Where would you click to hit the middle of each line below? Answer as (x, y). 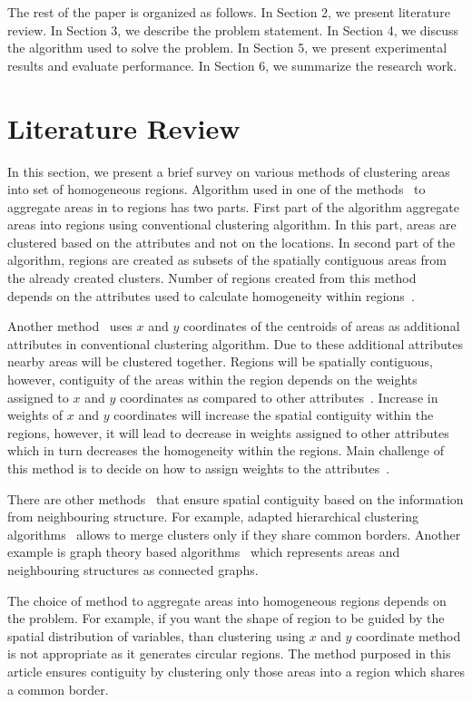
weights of (35, 415)
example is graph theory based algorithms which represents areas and (204, 552)
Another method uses (70, 326)
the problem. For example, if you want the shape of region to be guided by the (226, 618)
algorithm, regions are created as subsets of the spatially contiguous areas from (227, 260)
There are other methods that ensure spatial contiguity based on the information (236, 498)
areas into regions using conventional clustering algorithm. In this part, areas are (232, 224)
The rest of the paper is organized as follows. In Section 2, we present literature (229, 12)
